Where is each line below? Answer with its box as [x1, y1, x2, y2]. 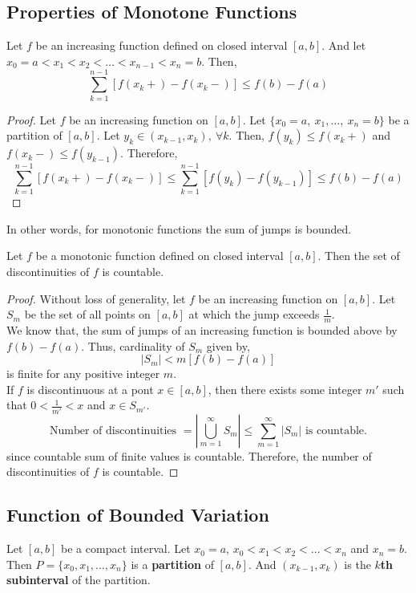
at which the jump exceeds [188, 306, 320, 323]
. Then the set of [317, 247, 400, 264]
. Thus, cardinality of [81, 337, 185, 354]
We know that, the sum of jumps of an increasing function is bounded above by [6, 322, 398, 339]
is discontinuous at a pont [26, 380, 154, 397]
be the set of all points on [24, 306, 151, 323]
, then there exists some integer [208, 380, 362, 397]
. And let [321, 37, 366, 54]
